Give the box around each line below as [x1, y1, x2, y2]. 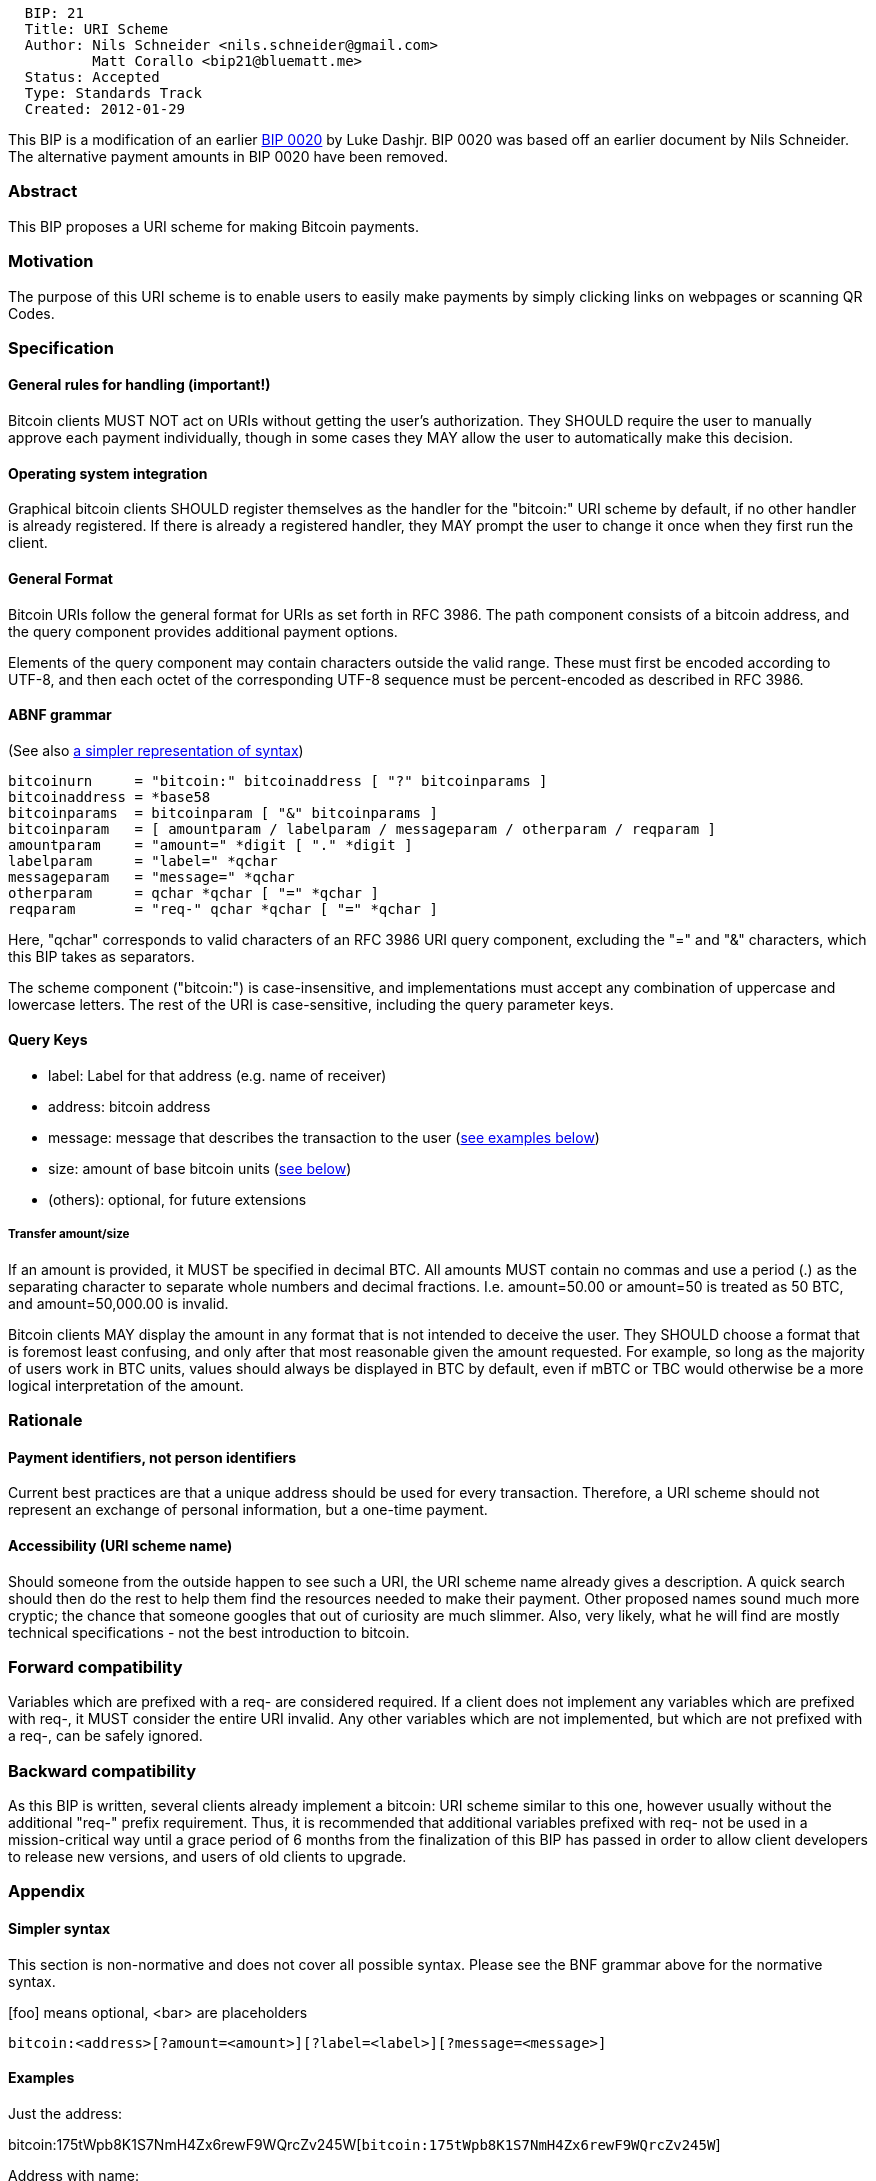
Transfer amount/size [8, 1227, 130, 1242]
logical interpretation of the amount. [8, 1376, 244, 1394]
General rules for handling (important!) [8, 376, 271, 394]
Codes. [8, 304, 55, 322]
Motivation [8, 251, 94, 272]
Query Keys [8, 1031, 88, 1049]
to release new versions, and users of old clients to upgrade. [8, 1848, 407, 1866]
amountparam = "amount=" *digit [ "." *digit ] [8, 836, 413, 853]
